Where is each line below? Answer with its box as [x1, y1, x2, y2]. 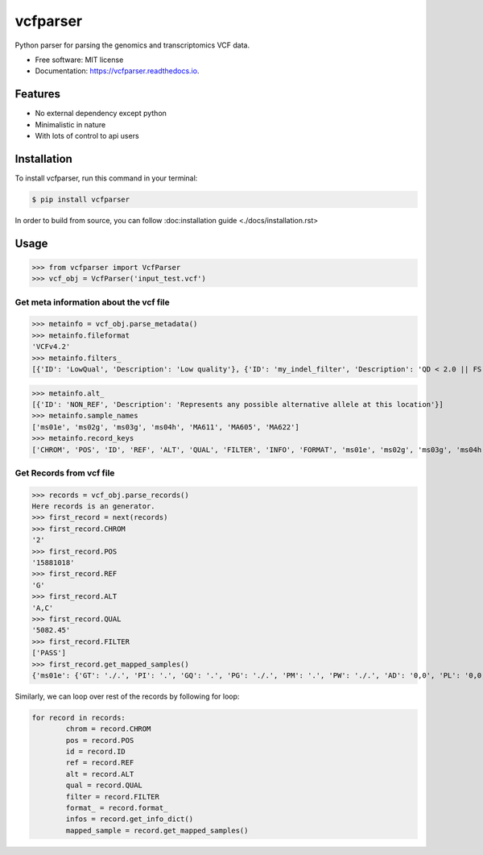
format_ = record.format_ [65, 803, 168, 812]
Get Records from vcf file [14, 467, 115, 479]
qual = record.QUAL [65, 781, 142, 790]
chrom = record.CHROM [65, 724, 151, 733]
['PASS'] [31, 649, 67, 658]
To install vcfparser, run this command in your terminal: [14, 173, 198, 183]
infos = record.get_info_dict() [65, 815, 193, 824]
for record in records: [31, 713, 126, 722]
